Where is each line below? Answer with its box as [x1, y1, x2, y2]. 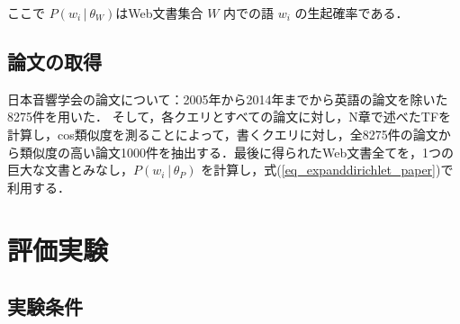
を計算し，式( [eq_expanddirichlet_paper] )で [201, 160, 454, 179]
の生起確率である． [294, 4, 409, 22]
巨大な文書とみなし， [7, 160, 133, 179]
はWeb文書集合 [115, 4, 203, 22]
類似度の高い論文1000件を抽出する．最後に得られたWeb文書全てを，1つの [19, 142, 454, 161]
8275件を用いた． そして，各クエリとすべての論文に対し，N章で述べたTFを [7, 107, 452, 126]
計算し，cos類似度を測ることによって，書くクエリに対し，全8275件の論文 [7, 124, 438, 143]
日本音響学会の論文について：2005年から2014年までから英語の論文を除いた [7, 89, 448, 108]
